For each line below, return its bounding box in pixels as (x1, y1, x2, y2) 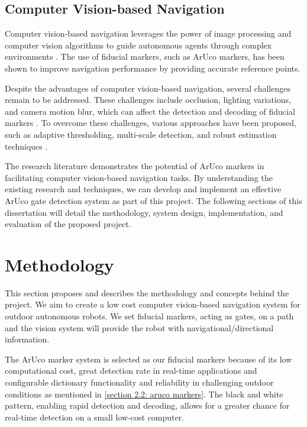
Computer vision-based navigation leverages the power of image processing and (5, 27, 292, 40)
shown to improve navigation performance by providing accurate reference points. (5, 62, 300, 74)
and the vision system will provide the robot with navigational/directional (5, 321, 274, 334)
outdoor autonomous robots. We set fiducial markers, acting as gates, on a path (5, 310, 294, 322)
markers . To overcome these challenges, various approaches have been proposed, (5, 117, 296, 129)
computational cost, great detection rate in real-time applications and (5, 364, 257, 377)
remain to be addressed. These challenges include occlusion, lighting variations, (5, 93, 291, 106)
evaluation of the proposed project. (5, 218, 131, 230)
